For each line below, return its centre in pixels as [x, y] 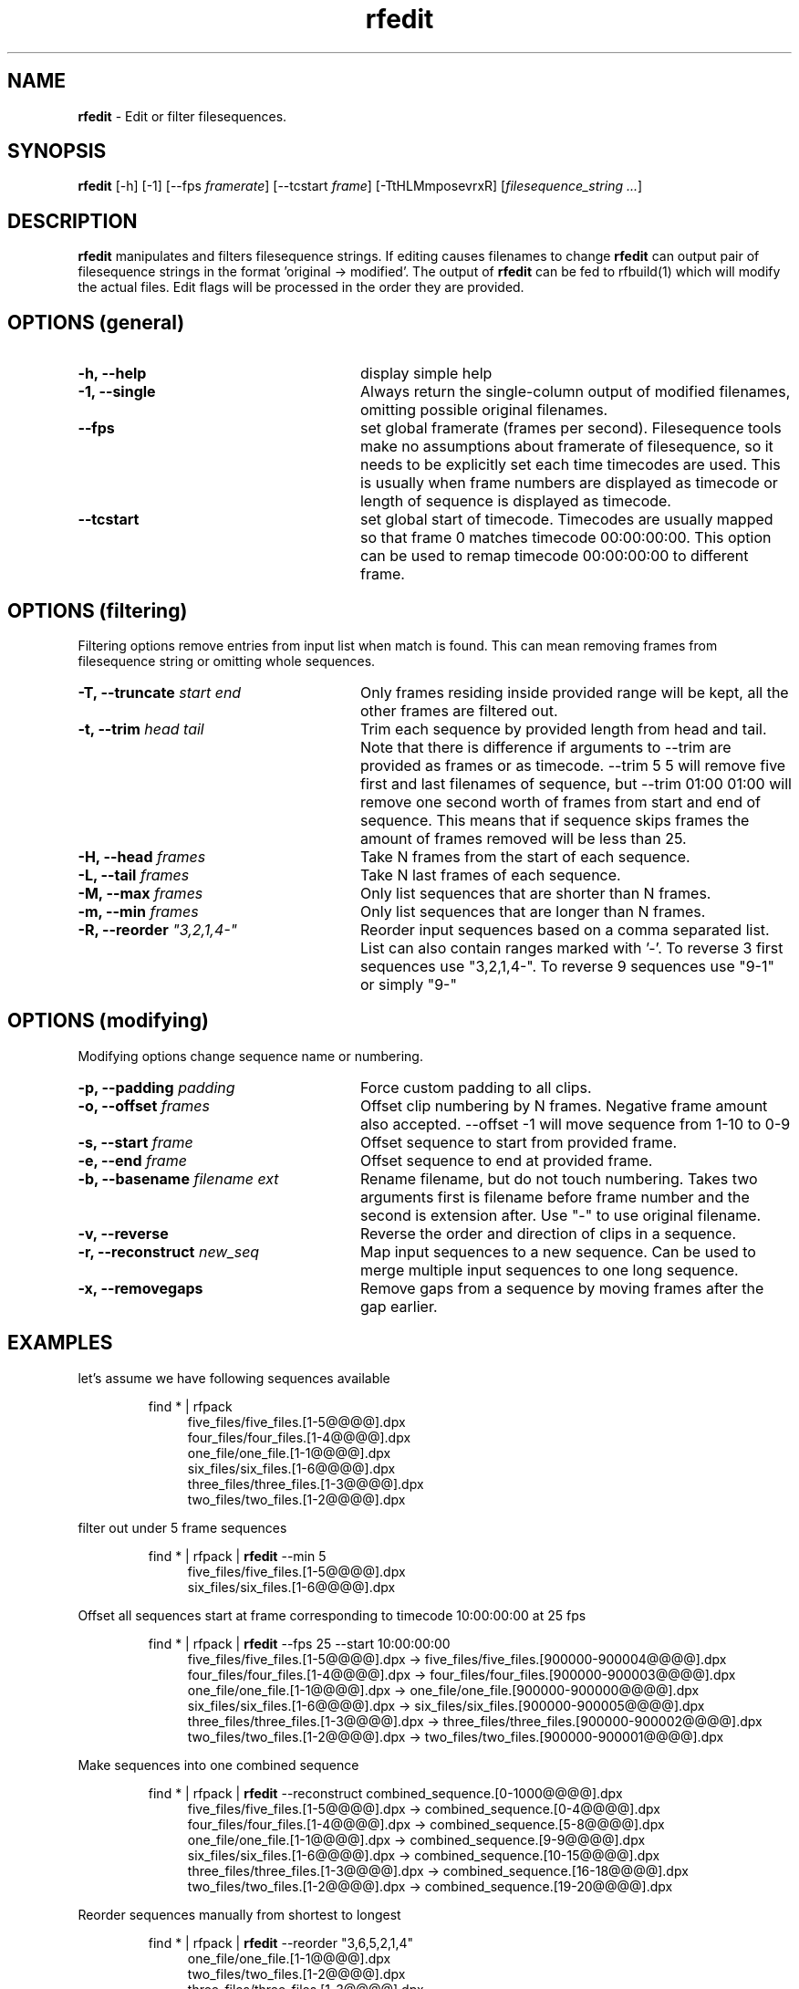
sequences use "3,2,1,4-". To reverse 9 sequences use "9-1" [567, 966]
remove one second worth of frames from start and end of [560, 802]
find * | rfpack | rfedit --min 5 [237, 1556]
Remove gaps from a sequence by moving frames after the [562, 1288]
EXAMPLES [60, 1343]
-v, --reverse [123, 1233]
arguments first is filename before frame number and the [555, 1197]
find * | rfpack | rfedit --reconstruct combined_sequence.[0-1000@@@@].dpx [385, 1793]
